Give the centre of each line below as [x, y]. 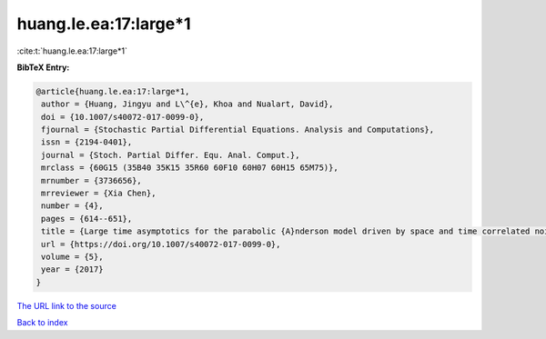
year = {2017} [72, 269]
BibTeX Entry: [43, 67]
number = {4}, [72, 206]
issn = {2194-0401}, [87, 142]
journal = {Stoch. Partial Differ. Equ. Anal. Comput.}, [171, 155]
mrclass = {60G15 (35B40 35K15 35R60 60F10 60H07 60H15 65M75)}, [190, 168]
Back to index [42, 323]
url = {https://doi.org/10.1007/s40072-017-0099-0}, [161, 244]
